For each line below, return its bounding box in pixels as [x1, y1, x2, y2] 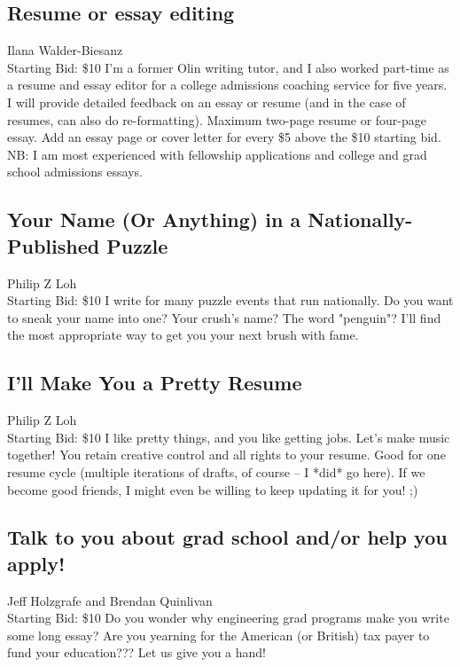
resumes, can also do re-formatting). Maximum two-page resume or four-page [7, 110, 427, 129]
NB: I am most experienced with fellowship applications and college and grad [7, 145, 427, 163]
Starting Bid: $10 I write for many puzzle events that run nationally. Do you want [7, 291, 454, 310]
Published [7, 231, 100, 259]
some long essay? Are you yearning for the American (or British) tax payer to [7, 625, 430, 644]
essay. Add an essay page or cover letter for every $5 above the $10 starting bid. [7, 128, 441, 146]
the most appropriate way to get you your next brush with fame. [7, 326, 359, 344]
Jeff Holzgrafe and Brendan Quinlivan [7, 591, 213, 609]
